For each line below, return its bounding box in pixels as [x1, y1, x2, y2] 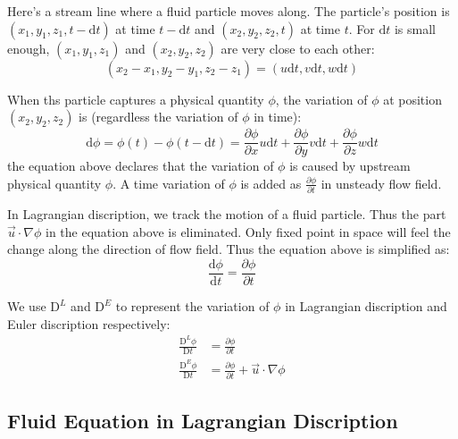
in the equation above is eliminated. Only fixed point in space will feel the [46, 222, 451, 241]
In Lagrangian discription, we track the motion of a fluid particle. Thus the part [7, 205, 446, 224]
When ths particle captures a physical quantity [7, 89, 264, 108]
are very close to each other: [221, 38, 375, 57]
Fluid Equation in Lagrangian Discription [7, 407, 398, 435]
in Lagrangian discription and [285, 297, 447, 315]
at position [383, 89, 442, 108]
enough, [7, 38, 50, 57]
